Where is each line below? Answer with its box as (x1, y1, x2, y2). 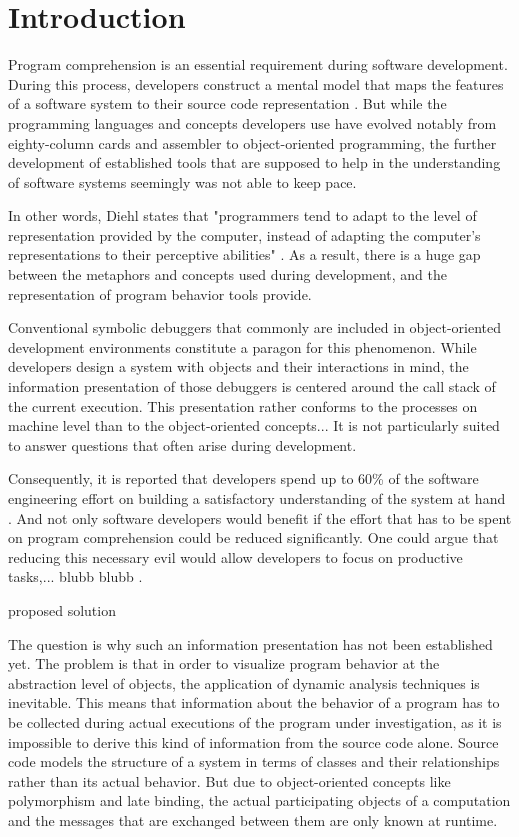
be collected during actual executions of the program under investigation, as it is (8, 711, 502, 732)
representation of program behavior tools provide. (8, 283, 312, 304)
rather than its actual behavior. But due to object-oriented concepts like (8, 770, 451, 791)
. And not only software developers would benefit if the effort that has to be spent (8, 507, 512, 528)
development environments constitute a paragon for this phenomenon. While (8, 336, 477, 357)
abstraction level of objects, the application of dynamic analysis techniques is (8, 672, 480, 693)
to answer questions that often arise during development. (8, 434, 357, 455)
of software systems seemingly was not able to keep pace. (8, 171, 357, 192)
